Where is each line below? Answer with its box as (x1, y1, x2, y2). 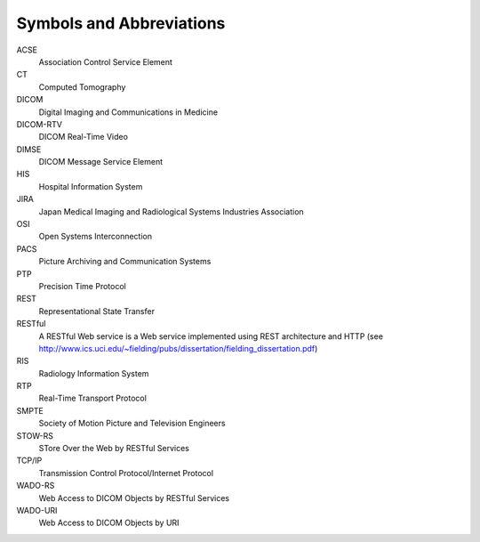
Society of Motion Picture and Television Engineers (38, 418, 226, 429)
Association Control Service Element (38, 56, 173, 67)
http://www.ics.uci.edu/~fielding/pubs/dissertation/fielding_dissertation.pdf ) (38, 343, 318, 353)
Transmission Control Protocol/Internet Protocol (38, 467, 213, 478)
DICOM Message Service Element (38, 157, 164, 167)
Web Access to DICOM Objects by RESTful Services (38, 492, 230, 503)
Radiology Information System (38, 368, 149, 378)
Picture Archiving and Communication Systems (38, 256, 212, 267)
